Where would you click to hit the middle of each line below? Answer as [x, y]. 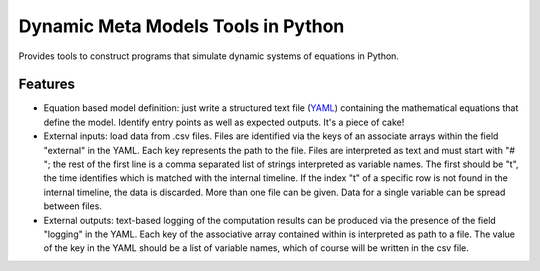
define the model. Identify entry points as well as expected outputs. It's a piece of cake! [224, 122]
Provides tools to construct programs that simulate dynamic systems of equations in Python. [209, 56]
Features [46, 84]
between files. [72, 206]
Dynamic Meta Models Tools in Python [181, 26]
